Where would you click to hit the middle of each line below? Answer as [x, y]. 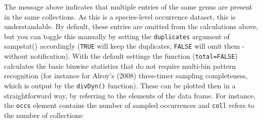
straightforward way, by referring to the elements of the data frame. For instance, [130, 95]
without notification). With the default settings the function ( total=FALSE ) [121, 56]
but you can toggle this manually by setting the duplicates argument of [117, 36]
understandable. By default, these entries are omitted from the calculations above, [131, 26]
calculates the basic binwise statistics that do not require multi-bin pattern [120, 66]
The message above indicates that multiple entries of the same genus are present [128, 7]
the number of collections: [44, 115]
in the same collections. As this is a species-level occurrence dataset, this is [120, 16]
